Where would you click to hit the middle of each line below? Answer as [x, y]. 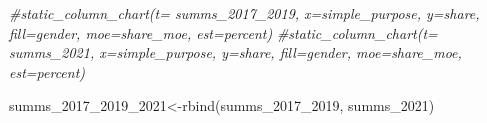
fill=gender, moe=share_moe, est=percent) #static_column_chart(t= [223, 32]
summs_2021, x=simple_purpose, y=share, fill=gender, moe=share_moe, [235, 52]
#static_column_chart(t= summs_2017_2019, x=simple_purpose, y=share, [244, 13]
